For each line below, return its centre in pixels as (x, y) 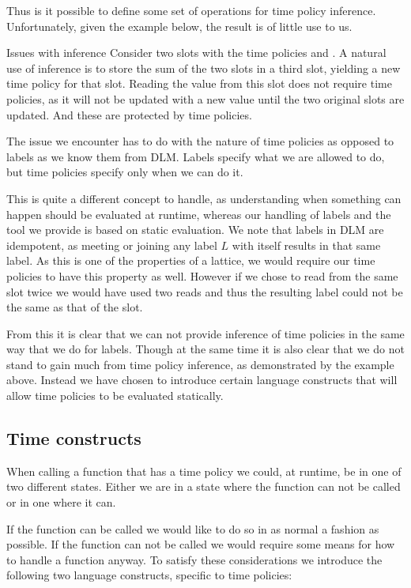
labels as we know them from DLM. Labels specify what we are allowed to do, (196, 156)
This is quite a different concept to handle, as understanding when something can (204, 198)
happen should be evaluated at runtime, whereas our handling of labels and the (199, 214)
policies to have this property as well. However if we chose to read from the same (202, 275)
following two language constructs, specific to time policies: (149, 575)
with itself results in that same (306, 245)
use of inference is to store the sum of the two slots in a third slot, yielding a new (204, 68)
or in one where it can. (61, 502)
